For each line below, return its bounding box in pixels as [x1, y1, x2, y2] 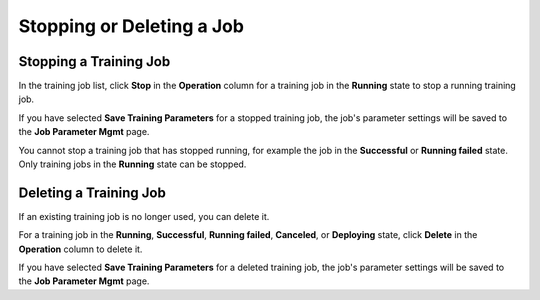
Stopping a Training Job [18, 53, 171, 70]
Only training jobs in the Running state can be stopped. [18, 158, 247, 170]
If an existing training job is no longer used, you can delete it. [18, 210, 270, 222]
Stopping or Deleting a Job [18, 15, 245, 37]
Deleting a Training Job [18, 184, 167, 201]
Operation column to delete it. [18, 243, 143, 255]
